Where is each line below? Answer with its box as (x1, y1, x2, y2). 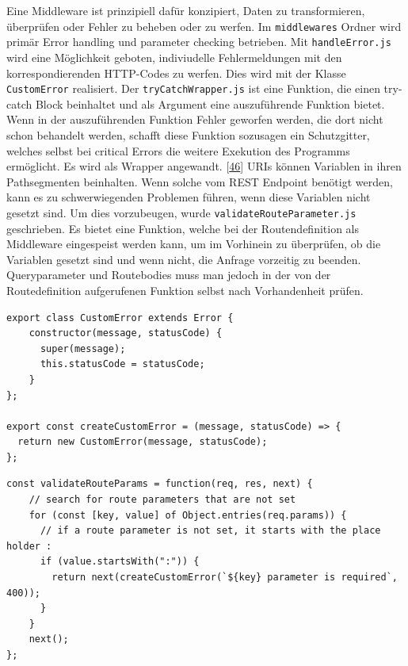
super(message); (40, 343, 126, 354)
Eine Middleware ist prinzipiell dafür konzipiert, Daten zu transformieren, (6, 2, 365, 18)
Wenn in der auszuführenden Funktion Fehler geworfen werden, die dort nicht (6, 111, 383, 128)
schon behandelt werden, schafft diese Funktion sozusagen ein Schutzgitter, (6, 126, 370, 143)
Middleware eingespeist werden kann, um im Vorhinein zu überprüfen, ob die (6, 235, 381, 252)
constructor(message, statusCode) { (29, 327, 223, 339)
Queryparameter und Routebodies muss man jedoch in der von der (6, 266, 331, 283)
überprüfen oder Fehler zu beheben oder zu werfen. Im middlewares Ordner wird (6, 17, 402, 34)
